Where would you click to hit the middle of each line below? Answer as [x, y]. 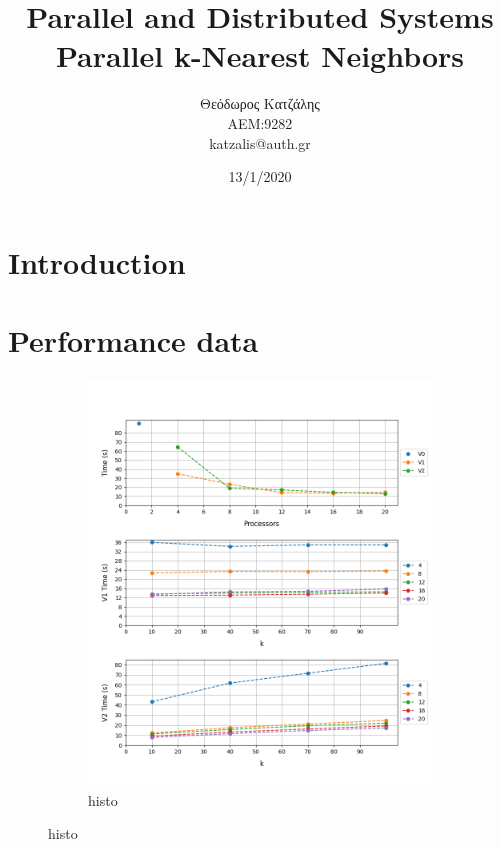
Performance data [133, 340]
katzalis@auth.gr [260, 142]
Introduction [97, 261]
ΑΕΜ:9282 [260, 122]
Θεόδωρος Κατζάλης [260, 103]
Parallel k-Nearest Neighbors [260, 55]
